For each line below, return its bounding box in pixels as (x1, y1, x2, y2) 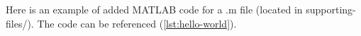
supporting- (306, 2, 356, 16)
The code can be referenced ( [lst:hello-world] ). (37, 16, 237, 30)
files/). (6, 16, 34, 30)
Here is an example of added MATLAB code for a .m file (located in (6, 2, 303, 16)
